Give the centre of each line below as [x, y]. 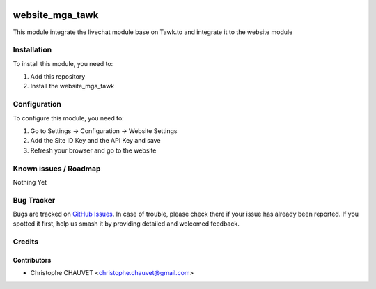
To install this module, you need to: [63, 63]
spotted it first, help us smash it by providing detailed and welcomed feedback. [126, 224]
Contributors [32, 260]
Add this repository [58, 77]
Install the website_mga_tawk [72, 86]
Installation [32, 50]
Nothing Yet [30, 182]
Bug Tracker [34, 200]
